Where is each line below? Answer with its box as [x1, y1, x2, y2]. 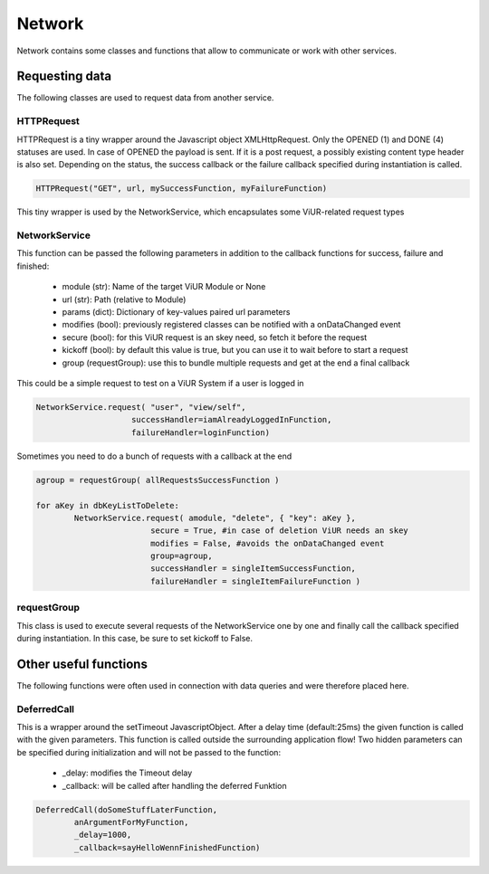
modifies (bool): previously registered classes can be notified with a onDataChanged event [62, 319, 401, 330]
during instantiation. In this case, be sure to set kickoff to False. [16, 632, 254, 643]
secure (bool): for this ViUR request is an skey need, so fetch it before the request [62, 331, 368, 343]
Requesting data [16, 69, 112, 84]
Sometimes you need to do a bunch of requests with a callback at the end [16, 451, 292, 461]
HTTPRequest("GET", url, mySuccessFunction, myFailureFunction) [35, 184, 328, 194]
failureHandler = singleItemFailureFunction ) [149, 575, 361, 586]
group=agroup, [149, 551, 213, 561]
